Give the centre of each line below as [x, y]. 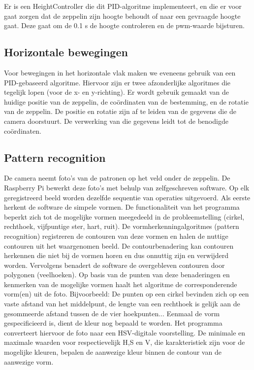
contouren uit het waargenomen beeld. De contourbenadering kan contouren [119, 245]
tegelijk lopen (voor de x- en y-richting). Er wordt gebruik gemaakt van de [116, 92]
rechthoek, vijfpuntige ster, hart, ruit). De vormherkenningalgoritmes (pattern [122, 226]
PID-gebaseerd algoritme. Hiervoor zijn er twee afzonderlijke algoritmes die [117, 82]
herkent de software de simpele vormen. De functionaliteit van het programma [122, 207]
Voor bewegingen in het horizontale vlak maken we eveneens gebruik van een [120, 72]
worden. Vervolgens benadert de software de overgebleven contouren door [114, 265]
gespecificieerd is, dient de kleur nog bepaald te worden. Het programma [113, 323]
